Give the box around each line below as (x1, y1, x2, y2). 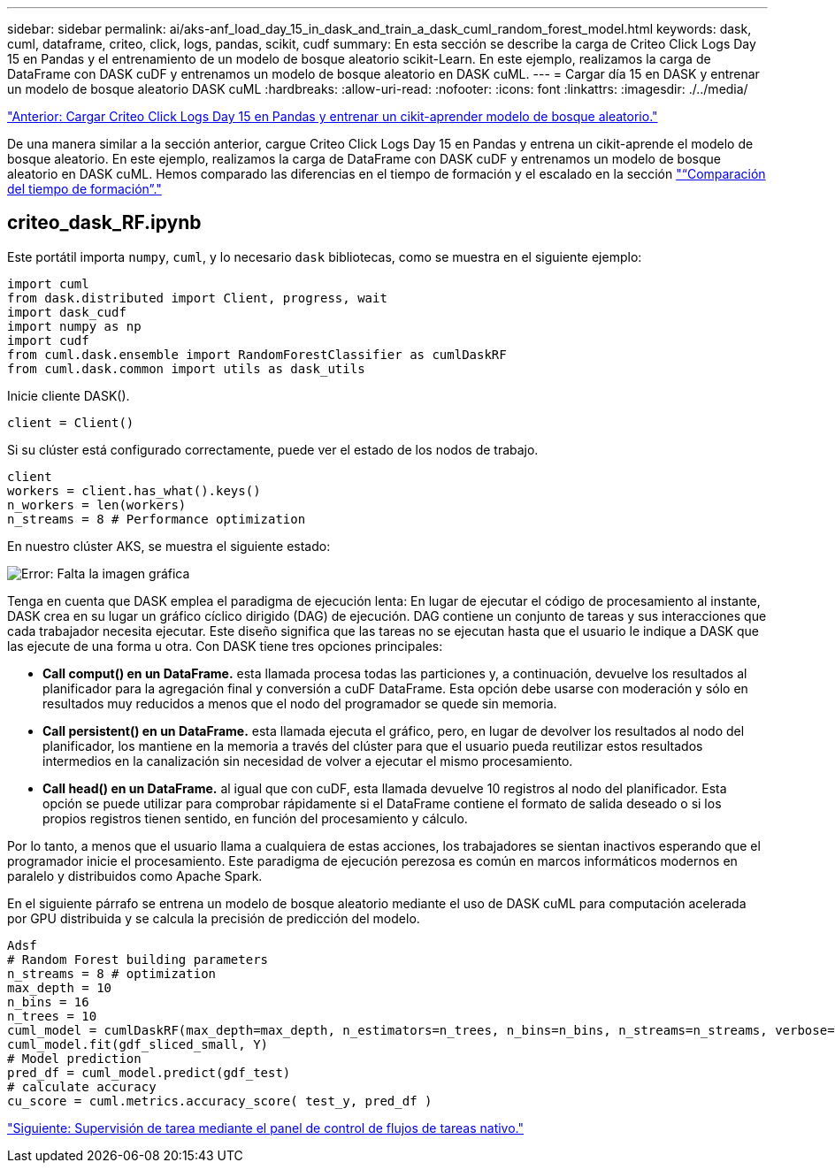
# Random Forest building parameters (7, 952, 269, 967)
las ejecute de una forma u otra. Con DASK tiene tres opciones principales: (7, 638, 443, 654)
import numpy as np (7, 318, 142, 333)
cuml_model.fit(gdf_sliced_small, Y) (7, 1036, 269, 1051)
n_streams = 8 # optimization (7, 966, 217, 981)
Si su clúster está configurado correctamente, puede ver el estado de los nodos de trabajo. (7, 441, 539, 457)
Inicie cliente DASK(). (7, 387, 130, 403)
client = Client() (7, 415, 134, 430)
